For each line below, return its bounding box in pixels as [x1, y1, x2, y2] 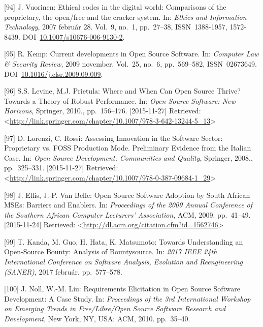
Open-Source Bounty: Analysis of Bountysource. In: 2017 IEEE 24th [4, 246, 217, 257]
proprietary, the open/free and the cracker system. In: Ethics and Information [4, 11, 247, 22]
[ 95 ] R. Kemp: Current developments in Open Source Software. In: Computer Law [4, 48, 259, 59]
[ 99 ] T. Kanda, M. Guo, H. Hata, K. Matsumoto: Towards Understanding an [4, 236, 243, 247]
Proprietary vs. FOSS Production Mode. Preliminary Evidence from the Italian [4, 142, 251, 153]
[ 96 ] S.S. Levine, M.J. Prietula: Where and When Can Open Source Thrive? [4, 85, 241, 96]
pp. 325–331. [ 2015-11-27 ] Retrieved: [4, 162, 118, 173]
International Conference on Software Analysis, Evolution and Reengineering [4, 256, 243, 267]
